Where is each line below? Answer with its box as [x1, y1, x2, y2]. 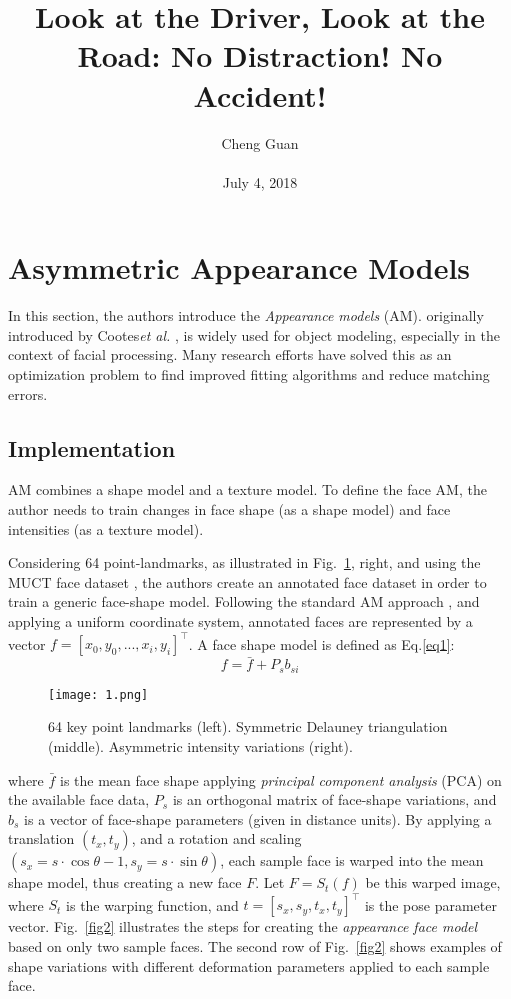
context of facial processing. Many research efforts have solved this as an [8, 344, 452, 365]
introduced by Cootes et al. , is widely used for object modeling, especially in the [8, 324, 500, 345]
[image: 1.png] [48, 687, 149, 702]
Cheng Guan [221, 132, 299, 153]
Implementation [8, 432, 176, 463]
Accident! [193, 74, 327, 115]
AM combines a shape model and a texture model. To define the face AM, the [8, 479, 487, 500]
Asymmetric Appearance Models [8, 247, 471, 288]
